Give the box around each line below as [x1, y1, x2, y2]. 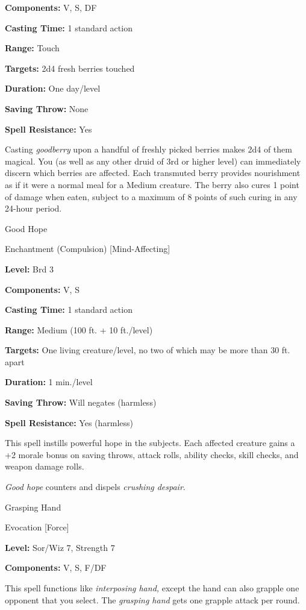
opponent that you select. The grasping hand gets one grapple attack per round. [5, 593, 300, 606]
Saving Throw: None [5, 102, 89, 115]
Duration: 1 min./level [5, 376, 93, 388]
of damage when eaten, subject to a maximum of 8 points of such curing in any [5, 190, 298, 203]
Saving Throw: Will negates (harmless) [5, 396, 157, 409]
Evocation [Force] [5, 521, 69, 533]
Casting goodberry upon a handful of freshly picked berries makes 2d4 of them [5, 143, 292, 156]
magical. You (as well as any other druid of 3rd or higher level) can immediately [5, 154, 301, 167]
